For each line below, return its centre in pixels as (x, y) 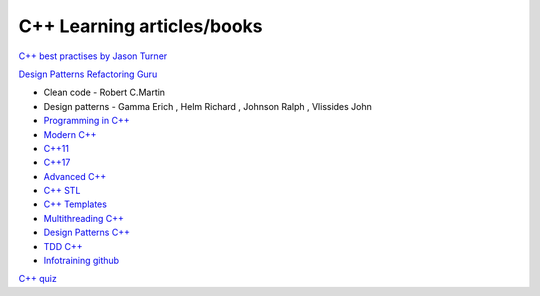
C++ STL (62, 191)
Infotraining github (81, 261)
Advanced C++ (75, 176)
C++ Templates (75, 204)
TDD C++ (63, 246)
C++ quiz (37, 279)
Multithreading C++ (84, 218)
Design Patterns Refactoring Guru (88, 74)
